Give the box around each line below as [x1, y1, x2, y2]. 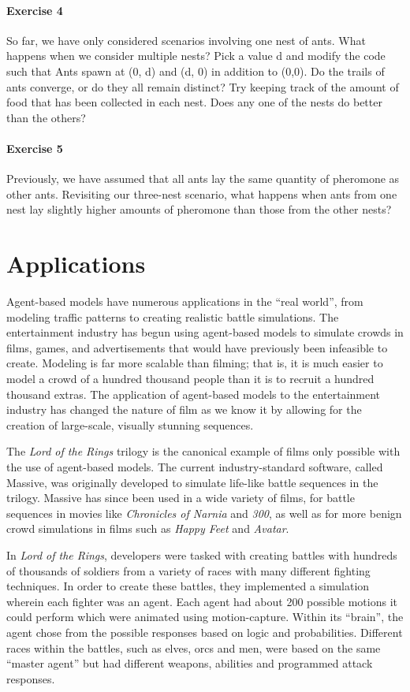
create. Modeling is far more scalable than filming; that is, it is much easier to [6, 355, 383, 371]
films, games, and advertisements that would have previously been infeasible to [6, 339, 388, 355]
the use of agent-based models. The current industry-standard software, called [6, 459, 383, 474]
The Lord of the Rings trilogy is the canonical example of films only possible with [6, 443, 401, 459]
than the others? [6, 109, 86, 125]
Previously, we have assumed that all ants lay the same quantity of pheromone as [6, 170, 400, 187]
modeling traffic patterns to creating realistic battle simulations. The [6, 308, 339, 325]
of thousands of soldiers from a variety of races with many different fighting [6, 562, 371, 579]
